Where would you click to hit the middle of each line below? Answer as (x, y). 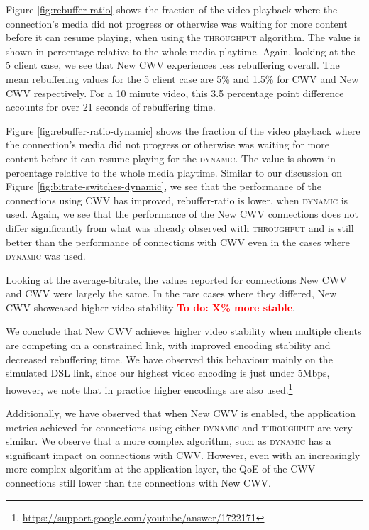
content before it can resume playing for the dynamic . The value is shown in (171, 158)
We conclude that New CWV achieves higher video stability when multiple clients (184, 331)
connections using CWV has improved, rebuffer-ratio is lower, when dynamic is (177, 200)
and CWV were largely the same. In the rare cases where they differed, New (171, 293)
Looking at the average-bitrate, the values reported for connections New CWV (176, 279)
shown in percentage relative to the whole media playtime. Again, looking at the (181, 51)
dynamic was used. (46, 256)
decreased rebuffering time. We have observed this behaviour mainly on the (169, 359)
